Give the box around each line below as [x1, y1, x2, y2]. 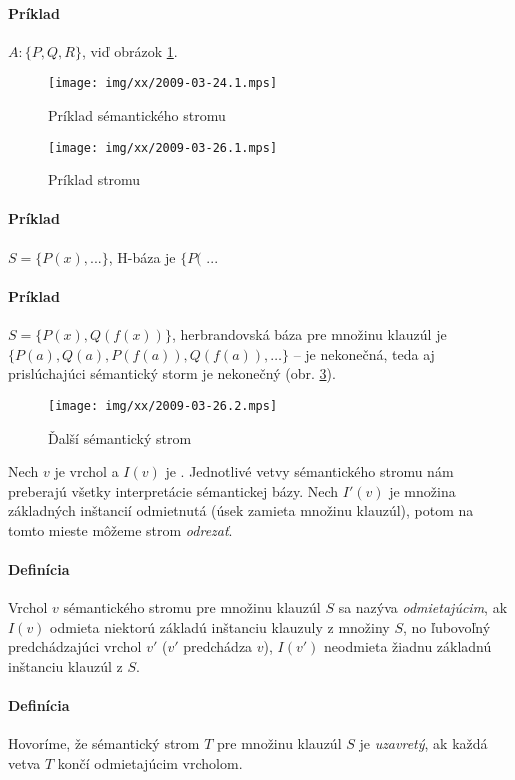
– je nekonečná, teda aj [293, 343, 435, 364]
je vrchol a [54, 461, 119, 482]
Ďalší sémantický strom [48, 427, 192, 448]
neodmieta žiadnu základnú [324, 636, 492, 657]
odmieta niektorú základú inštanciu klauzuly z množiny [50, 616, 390, 637]
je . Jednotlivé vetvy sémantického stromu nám [165, 461, 454, 482]
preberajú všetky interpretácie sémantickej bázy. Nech [8, 480, 339, 501]
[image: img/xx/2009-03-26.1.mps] [48, 140, 278, 155]
